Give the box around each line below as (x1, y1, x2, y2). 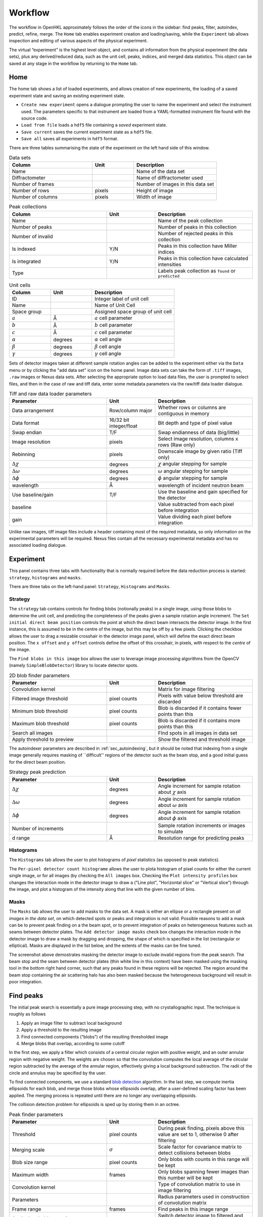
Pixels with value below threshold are (158, 692, 244, 699)
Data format (12, 420, 39, 426)
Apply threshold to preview (12, 736, 74, 742)
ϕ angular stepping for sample (158, 475, 227, 481)
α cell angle (94, 336, 122, 343)
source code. (21, 115, 48, 121)
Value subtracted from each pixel (158, 500, 234, 507)
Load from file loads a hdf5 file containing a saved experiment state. (21, 122, 168, 128)
